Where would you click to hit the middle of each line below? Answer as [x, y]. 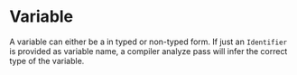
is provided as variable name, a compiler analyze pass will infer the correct [148, 51]
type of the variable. [47, 61]
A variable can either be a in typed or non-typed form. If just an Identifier [148, 42]
